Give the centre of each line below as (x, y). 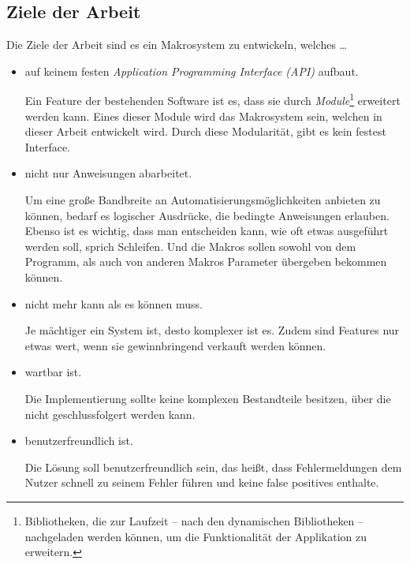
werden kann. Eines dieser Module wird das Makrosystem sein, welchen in (203, 116)
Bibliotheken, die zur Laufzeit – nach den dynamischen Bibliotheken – (194, 520)
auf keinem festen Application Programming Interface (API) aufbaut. (192, 71)
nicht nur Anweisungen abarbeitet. (108, 173)
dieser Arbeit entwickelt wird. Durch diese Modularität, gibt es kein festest (205, 131)
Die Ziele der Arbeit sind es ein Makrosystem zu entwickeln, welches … (177, 45)
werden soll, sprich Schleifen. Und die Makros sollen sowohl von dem (190, 246)
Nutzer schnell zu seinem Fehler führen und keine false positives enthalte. (202, 482)
